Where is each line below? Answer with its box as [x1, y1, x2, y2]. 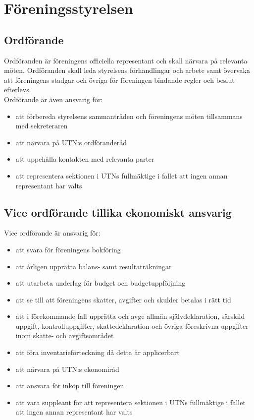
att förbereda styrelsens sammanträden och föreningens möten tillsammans [15, 111, 243, 121]
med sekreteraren [15, 120, 68, 131]
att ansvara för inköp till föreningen [15, 380, 124, 391]
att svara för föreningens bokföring [15, 244, 121, 254]
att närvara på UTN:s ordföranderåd [15, 137, 127, 147]
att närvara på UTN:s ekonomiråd [15, 363, 119, 374]
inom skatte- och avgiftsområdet [15, 330, 114, 341]
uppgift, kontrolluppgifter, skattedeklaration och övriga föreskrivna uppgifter [15, 320, 249, 331]
